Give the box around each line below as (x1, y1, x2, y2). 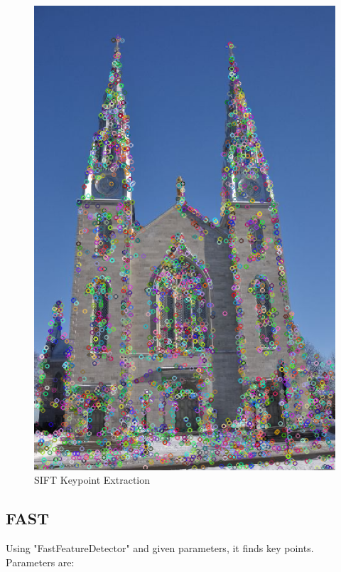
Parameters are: (6, 554, 75, 569)
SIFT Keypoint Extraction (34, 472, 151, 487)
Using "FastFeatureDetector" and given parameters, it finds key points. (6, 541, 314, 556)
